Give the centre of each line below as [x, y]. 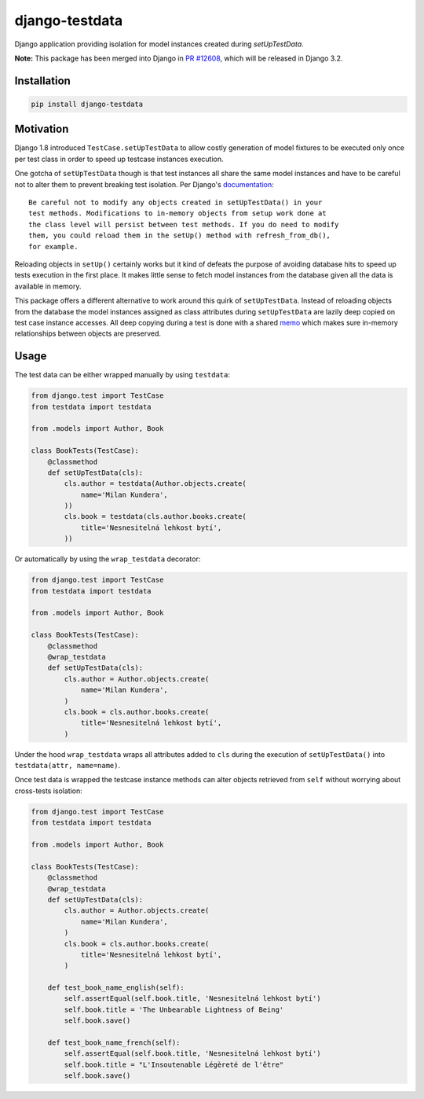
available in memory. [48, 286]
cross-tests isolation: [48, 791]
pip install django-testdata [87, 104]
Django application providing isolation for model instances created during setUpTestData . [159, 44]
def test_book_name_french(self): [114, 1043]
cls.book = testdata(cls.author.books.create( [155, 516]
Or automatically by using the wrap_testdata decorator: [108, 559]
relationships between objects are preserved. [88, 333]
